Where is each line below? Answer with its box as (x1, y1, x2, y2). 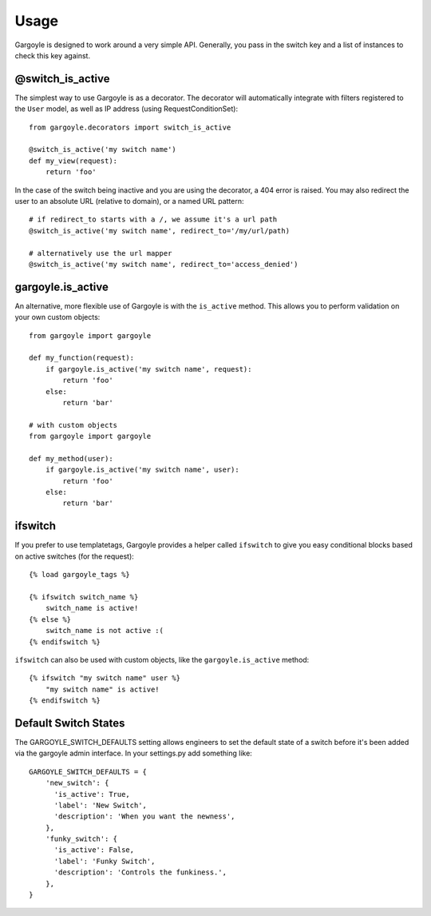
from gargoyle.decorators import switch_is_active (29, 122, 231, 132)
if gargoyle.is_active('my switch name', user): (45, 465, 239, 475)
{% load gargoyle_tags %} (29, 570, 131, 579)
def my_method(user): (29, 454, 113, 463)
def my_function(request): (29, 353, 135, 363)
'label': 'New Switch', (53, 800, 148, 810)
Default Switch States (14, 716, 125, 730)
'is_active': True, (53, 790, 131, 799)
